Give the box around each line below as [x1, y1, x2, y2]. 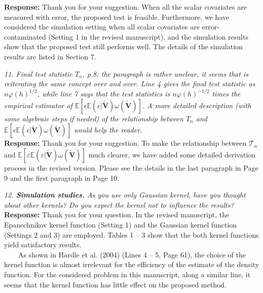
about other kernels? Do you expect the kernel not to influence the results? [4, 199, 234, 210]
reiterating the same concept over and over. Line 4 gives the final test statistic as [4, 78, 255, 89]
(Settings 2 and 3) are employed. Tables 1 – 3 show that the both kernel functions [4, 229, 259, 240]
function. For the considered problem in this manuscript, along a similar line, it [4, 269, 251, 279]
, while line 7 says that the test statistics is [37, 88, 170, 99]
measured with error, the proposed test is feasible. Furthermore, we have [4, 11, 230, 22]
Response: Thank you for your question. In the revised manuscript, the [4, 209, 230, 220]
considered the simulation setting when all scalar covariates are [4, 21, 200, 32]
